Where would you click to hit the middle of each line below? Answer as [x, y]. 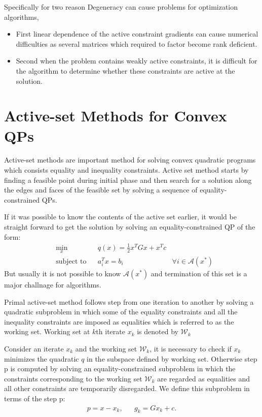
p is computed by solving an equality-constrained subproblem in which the [120, 368]
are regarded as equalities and [203, 378]
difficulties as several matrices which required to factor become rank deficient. [137, 43]
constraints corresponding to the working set [73, 378]
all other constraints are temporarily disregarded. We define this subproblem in [127, 388]
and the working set [106, 348]
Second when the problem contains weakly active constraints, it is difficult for [137, 61]
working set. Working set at [47, 331]
